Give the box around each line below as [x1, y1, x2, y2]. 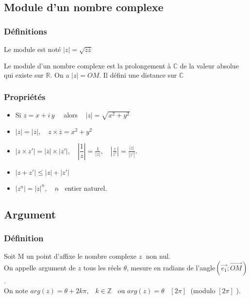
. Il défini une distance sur [99, 70, 177, 80]
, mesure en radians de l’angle [126, 262, 216, 272]
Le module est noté [4, 44, 61, 54]
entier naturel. [65, 183, 107, 193]
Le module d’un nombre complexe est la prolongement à [4, 60, 171, 70]
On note [4, 285, 28, 295]
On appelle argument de [4, 262, 76, 272]
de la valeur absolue [180, 60, 239, 70]
